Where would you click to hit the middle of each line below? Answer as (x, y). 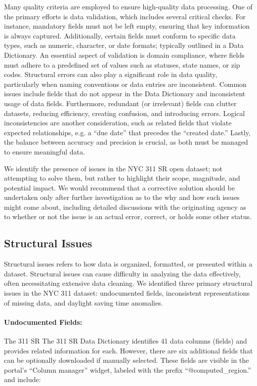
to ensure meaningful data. (44, 151)
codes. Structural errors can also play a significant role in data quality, (111, 74)
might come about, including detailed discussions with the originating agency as (125, 207)
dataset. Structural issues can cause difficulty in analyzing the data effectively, (122, 273)
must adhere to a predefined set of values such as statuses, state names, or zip (122, 64)
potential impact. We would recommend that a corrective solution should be (119, 187)
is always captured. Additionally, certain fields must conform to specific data (120, 35)
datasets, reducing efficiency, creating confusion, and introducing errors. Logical (125, 113)
